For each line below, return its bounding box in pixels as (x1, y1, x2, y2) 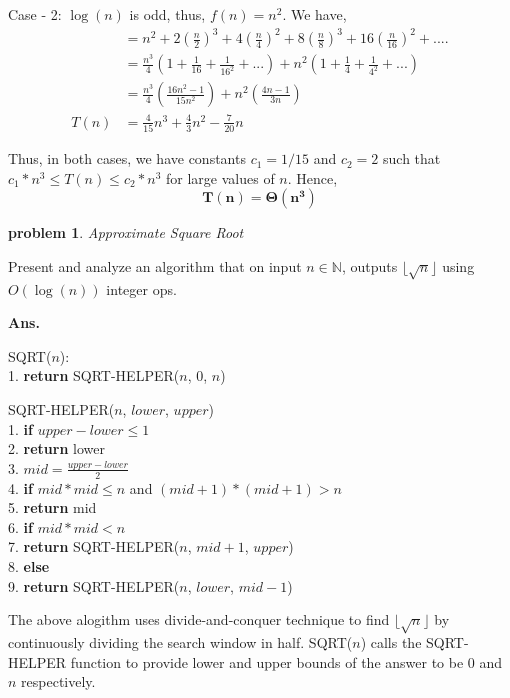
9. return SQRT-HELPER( (8, 575, 180, 596)
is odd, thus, (129, 4, 206, 24)
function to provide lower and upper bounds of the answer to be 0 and (70, 651, 503, 672)
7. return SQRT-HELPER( (8, 536, 180, 557)
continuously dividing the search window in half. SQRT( (8, 631, 353, 652)
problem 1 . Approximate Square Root (8, 222, 244, 243)
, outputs (341, 255, 398, 276)
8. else (8, 556, 50, 577)
